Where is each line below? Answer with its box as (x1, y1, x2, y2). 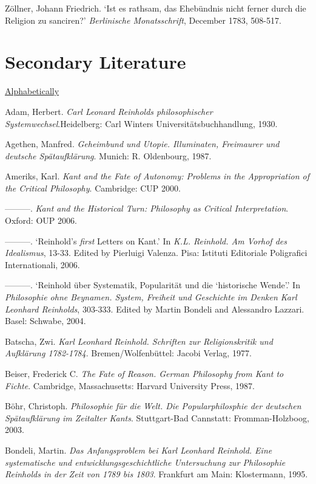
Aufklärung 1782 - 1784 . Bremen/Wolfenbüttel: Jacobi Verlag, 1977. (5, 347, 252, 359)
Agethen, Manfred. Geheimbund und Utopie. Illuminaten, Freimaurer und (5, 137, 280, 150)
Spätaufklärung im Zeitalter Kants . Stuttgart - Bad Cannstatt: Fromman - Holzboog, (5, 411, 309, 424)
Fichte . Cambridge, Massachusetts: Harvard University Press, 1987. (5, 379, 255, 392)
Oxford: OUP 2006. (5, 214, 77, 227)
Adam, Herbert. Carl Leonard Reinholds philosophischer (5, 105, 213, 117)
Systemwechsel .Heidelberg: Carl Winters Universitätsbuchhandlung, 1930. (5, 117, 278, 130)
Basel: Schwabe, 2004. (5, 314, 86, 327)
